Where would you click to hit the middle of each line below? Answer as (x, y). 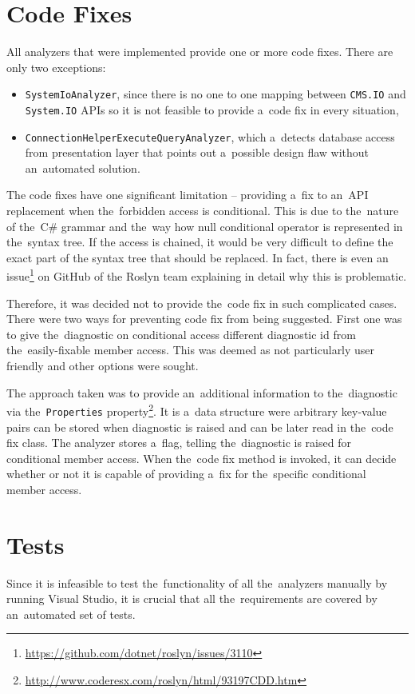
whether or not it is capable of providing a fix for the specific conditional (186, 474)
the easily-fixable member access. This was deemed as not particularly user (191, 350)
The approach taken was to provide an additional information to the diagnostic (202, 392)
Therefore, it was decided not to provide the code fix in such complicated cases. (202, 303)
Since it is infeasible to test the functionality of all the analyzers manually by (197, 582)
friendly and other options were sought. (103, 366)
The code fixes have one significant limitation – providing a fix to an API (188, 195)
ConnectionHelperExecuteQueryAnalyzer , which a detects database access (210, 136)
